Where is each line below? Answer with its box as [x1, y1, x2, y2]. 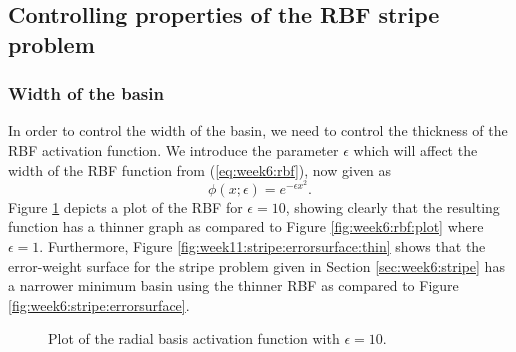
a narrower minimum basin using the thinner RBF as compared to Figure [8, 275, 459, 296]
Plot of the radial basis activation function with [48, 328, 340, 349]
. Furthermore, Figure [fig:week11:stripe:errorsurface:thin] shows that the [39, 235, 486, 256]
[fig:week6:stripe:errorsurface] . [8, 294, 190, 315]
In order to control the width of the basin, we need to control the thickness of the [8, 120, 508, 141]
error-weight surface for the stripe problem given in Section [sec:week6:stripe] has [8, 255, 505, 276]
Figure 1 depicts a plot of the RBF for [8, 196, 243, 217]
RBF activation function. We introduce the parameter [8, 139, 339, 160]
